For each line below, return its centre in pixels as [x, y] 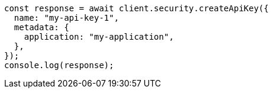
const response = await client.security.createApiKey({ [136, 8]
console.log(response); [59, 65]
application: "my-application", [99, 37]
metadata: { [41, 27]
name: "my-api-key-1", [66, 18]
